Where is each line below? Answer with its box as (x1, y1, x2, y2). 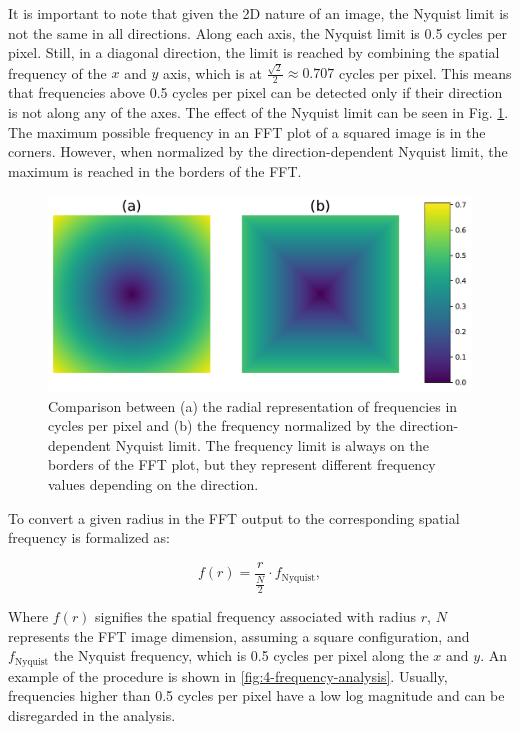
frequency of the (8, 62, 107, 83)
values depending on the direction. (48, 473, 259, 494)
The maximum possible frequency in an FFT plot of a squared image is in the (8, 121, 486, 142)
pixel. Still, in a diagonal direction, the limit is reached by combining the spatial (8, 42, 500, 63)
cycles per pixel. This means (338, 62, 512, 83)
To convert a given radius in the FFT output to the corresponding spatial (8, 507, 460, 528)
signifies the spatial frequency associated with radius (95, 605, 417, 626)
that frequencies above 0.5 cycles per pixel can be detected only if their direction (8, 82, 503, 103)
